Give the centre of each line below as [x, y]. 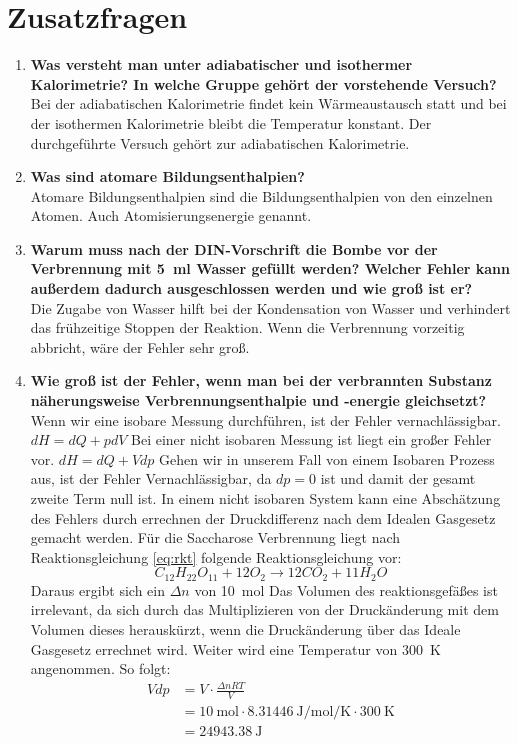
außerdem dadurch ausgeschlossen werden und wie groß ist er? [251, 288]
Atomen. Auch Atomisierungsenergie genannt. [171, 215]
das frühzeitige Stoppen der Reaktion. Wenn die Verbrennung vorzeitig [247, 327]
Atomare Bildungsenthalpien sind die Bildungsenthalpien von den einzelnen [261, 195]
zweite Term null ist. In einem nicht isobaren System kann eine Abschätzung [265, 498]
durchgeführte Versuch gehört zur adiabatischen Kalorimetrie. [220, 142]
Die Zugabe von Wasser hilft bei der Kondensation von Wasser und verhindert [270, 307]
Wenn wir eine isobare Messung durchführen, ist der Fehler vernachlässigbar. [265, 419]
